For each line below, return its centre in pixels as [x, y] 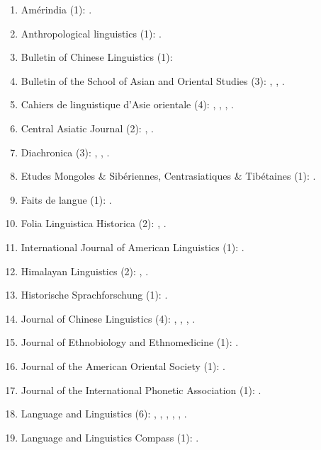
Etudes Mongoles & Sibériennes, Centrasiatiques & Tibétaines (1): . [168, 176]
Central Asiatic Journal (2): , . [87, 128]
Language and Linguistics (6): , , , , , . [104, 414]
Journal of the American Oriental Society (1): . [123, 365]
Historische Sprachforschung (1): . [94, 295]
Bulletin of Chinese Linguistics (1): [97, 57]
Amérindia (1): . [56, 9]
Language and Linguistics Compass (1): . [110, 437]
